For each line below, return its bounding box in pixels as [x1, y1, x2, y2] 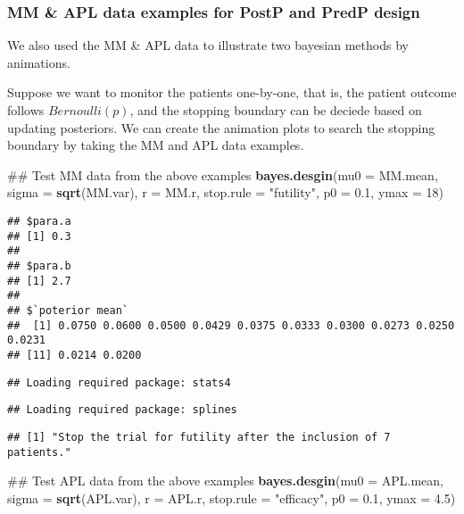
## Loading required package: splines [7, 403, 237, 417]
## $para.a [7, 214, 71, 228]
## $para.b [7, 259, 71, 272]
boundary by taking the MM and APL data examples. [7, 136, 304, 154]
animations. [7, 53, 70, 71]
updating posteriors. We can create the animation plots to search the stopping [7, 118, 435, 137]
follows [7, 101, 45, 119]
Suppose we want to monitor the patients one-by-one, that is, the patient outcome [7, 83, 457, 102]
